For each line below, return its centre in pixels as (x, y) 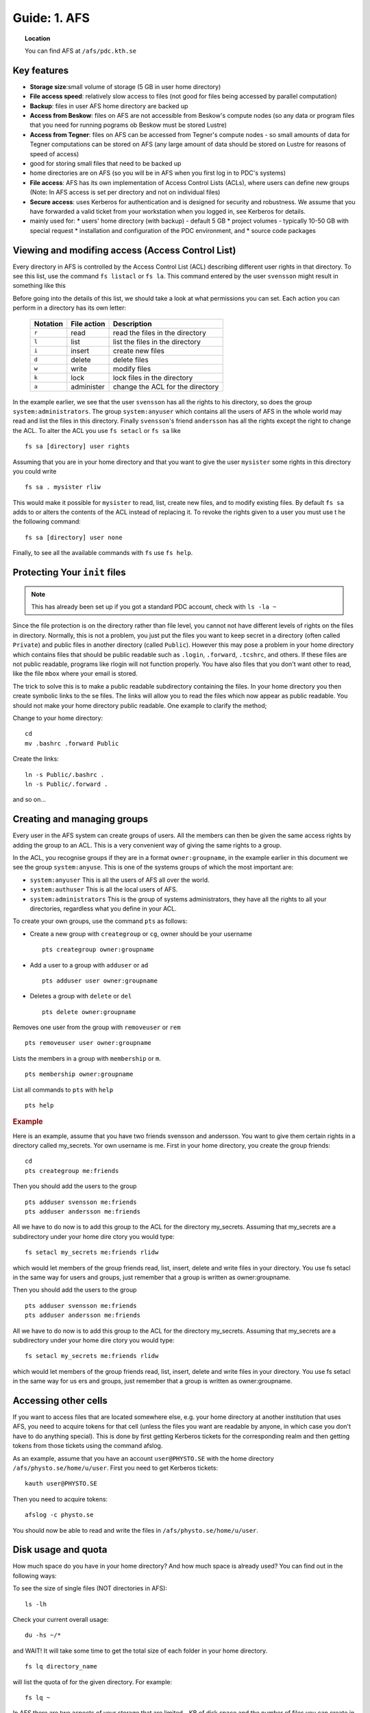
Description (132, 323)
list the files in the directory (157, 341)
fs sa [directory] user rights (77, 446)
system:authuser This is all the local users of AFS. (104, 889)
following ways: (35, 1575)
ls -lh (36, 1604)
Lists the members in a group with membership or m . (87, 1058)
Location (38, 38)
